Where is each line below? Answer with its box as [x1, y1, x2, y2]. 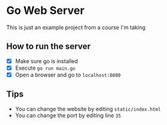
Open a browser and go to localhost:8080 [15, 71, 121, 78]
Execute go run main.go [15, 64, 76, 72]
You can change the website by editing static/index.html [15, 105, 162, 112]
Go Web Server [6, 4, 85, 18]
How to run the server [6, 41, 91, 52]
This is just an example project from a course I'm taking [6, 24, 146, 31]
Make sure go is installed [15, 57, 78, 64]
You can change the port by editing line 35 [15, 112, 121, 119]
